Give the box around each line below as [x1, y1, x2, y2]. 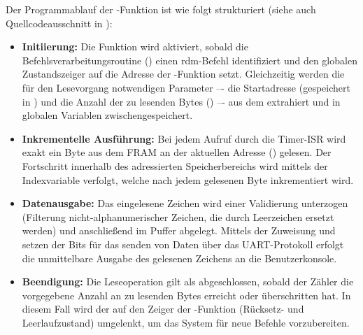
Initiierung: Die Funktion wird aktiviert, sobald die [22, 39, 248, 54]
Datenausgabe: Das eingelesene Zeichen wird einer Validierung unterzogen [22, 196, 348, 211]
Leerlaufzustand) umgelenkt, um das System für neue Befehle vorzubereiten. [22, 315, 350, 329]
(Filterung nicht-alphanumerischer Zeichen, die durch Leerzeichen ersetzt [22, 209, 334, 224]
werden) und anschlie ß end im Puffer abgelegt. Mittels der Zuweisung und [22, 223, 336, 238]
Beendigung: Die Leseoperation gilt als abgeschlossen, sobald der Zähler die [22, 274, 354, 289]
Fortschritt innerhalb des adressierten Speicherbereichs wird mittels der [22, 158, 328, 173]
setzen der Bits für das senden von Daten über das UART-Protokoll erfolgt [22, 236, 344, 251]
